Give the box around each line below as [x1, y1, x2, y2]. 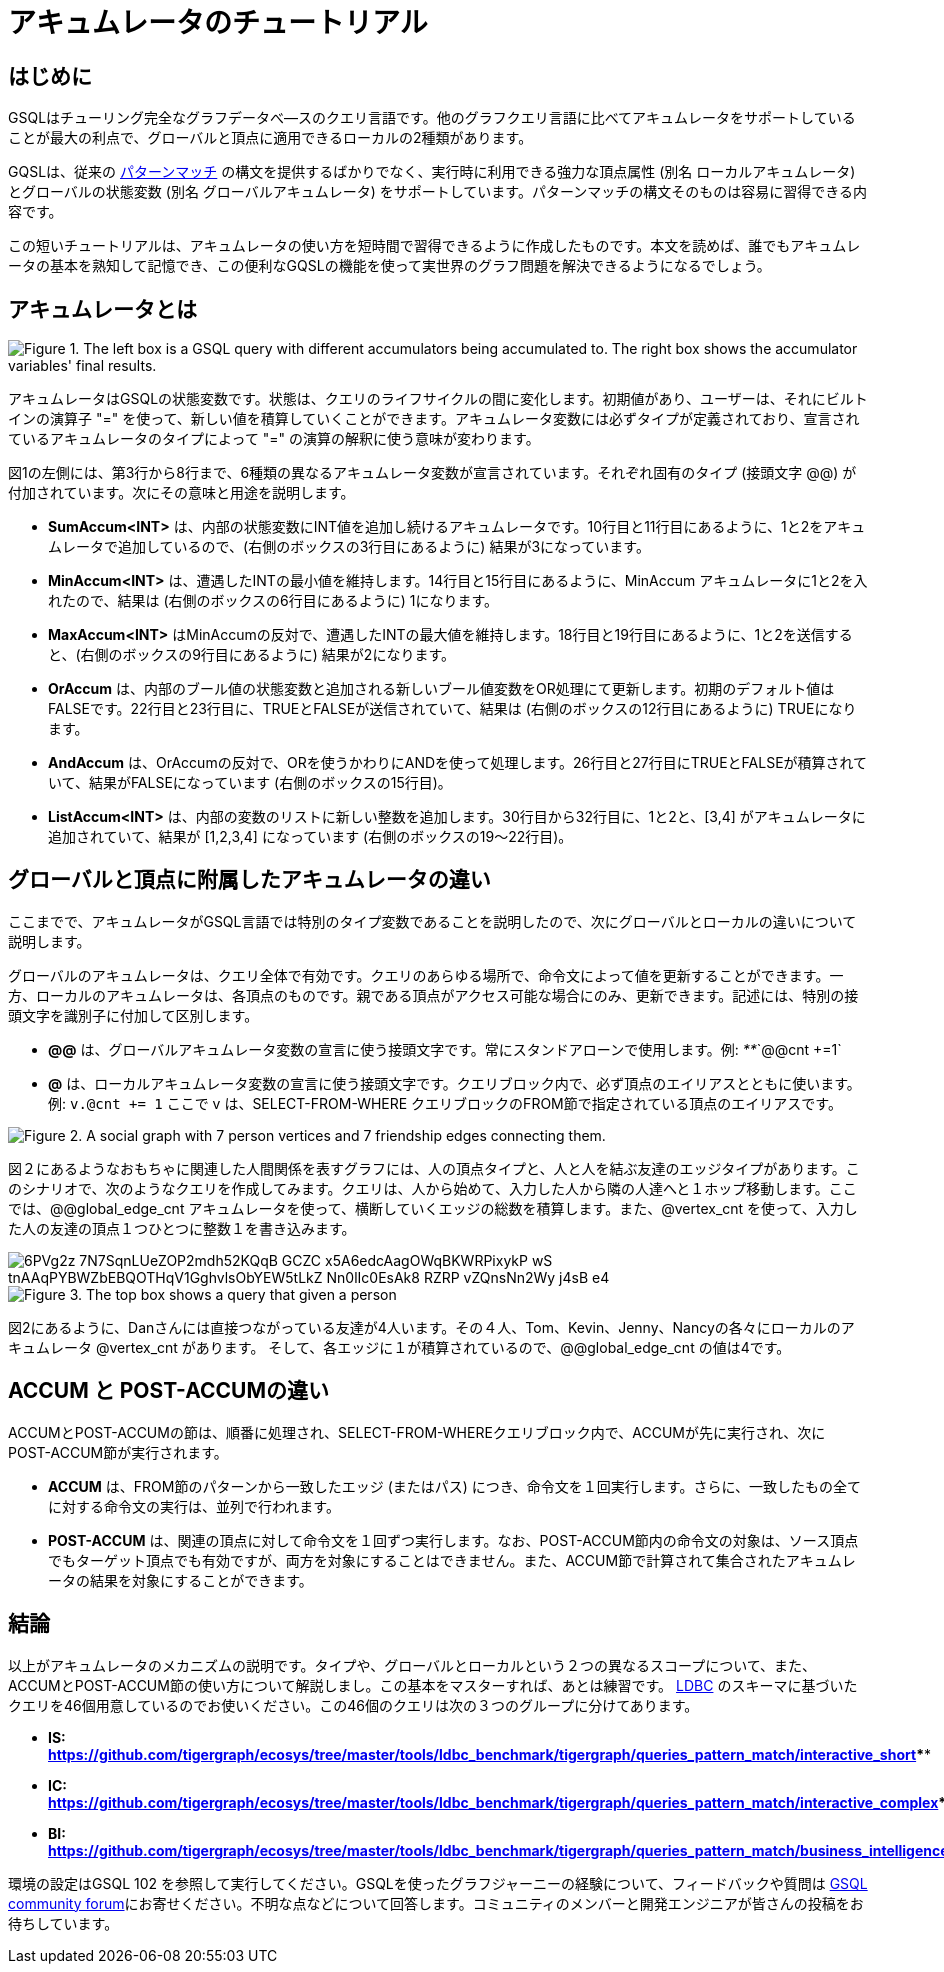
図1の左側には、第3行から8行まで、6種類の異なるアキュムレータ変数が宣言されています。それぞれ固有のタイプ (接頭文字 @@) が [8, 464, 857, 482]
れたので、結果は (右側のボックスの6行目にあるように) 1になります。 [48, 592, 499, 610]
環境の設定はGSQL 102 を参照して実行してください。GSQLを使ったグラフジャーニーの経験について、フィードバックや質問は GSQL [8, 1874, 868, 1892]
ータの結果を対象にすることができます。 [48, 1571, 313, 1589]
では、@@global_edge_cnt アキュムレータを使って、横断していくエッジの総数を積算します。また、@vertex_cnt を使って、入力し [8, 1199, 858, 1217]
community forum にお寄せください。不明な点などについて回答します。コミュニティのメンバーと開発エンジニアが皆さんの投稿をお [8, 1894, 864, 1912]
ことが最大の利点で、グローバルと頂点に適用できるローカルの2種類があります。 [8, 129, 533, 147]
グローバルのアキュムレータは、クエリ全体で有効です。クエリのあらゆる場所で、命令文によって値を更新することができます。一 [8, 966, 844, 984]
